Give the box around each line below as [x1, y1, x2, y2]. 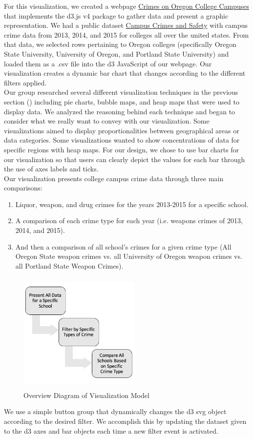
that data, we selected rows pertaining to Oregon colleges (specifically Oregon [4, 39, 237, 49]
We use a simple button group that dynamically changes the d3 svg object [4, 406, 227, 417]
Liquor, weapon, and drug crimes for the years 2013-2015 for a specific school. [15, 199, 249, 209]
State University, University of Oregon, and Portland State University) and [4, 48, 229, 59]
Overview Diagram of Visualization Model [23, 390, 149, 400]
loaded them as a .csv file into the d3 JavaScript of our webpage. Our [4, 58, 212, 68]
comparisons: [4, 183, 42, 193]
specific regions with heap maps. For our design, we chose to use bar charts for [4, 144, 239, 154]
